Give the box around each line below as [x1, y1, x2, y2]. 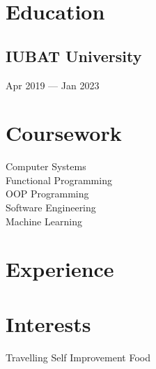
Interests [6, 309, 91, 338]
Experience [6, 255, 114, 283]
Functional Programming [6, 172, 112, 187]
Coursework [6, 119, 122, 147]
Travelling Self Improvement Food [6, 349, 150, 364]
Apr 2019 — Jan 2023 [6, 77, 100, 92]
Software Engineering [6, 200, 96, 215]
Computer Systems [6, 159, 86, 174]
